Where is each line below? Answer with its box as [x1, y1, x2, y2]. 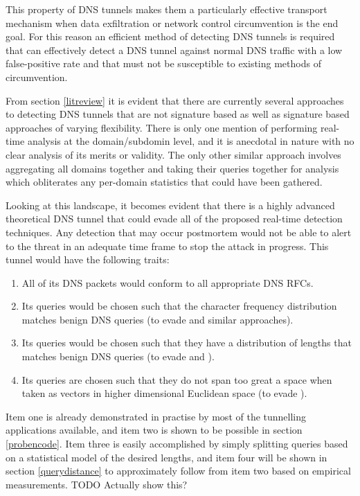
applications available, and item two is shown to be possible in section [6, 423, 303, 437]
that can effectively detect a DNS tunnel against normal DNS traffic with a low [6, 42, 343, 57]
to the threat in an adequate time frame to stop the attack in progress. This [6, 238, 329, 253]
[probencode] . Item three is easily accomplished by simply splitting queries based [6, 436, 348, 451]
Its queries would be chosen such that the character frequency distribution [21, 299, 337, 313]
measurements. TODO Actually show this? [6, 477, 188, 491]
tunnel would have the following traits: [6, 252, 170, 267]
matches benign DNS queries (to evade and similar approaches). [21, 312, 294, 326]
